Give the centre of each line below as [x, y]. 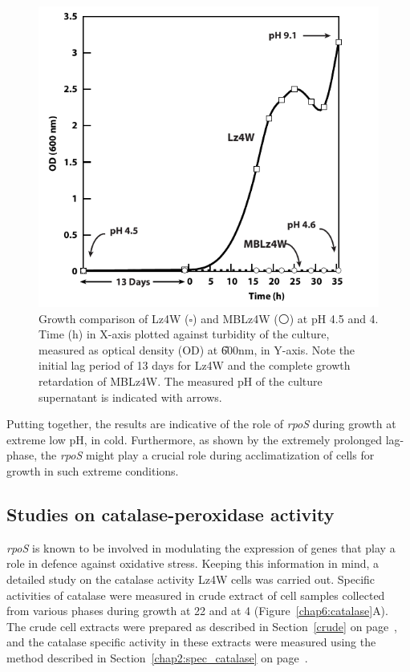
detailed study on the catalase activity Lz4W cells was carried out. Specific [191, 579]
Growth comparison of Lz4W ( [114, 318]
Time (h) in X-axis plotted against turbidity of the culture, [184, 334]
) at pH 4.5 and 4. [334, 318]
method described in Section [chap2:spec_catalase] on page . [157, 657]
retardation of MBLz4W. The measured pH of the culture [181, 381]
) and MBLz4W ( [235, 318]
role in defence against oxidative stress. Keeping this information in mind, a [193, 563]
